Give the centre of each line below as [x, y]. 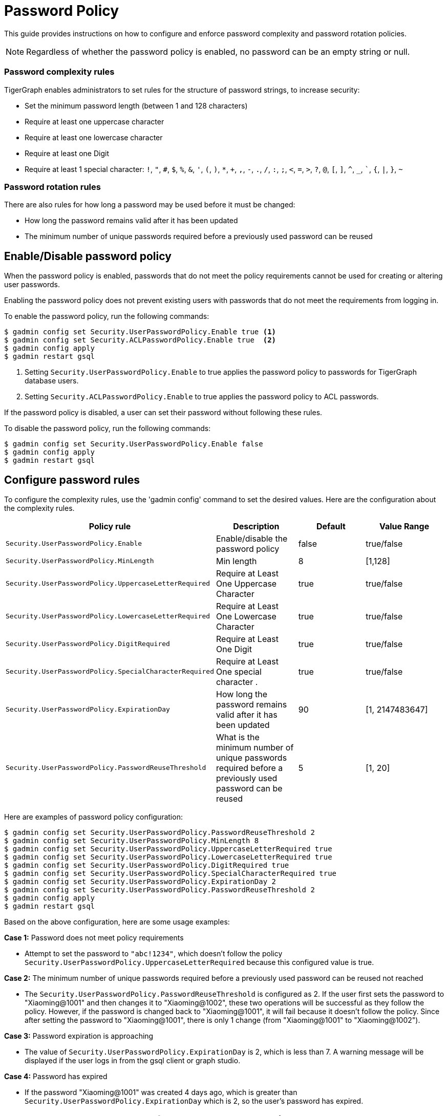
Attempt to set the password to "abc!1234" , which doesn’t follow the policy [154, 953]
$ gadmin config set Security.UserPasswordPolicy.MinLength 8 [132, 840]
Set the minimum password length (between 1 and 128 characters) [136, 105]
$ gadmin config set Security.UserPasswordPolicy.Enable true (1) [140, 332]
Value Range [404, 526]
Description [256, 526]
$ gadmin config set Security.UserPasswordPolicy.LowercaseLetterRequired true [168, 857]
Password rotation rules [52, 187]
